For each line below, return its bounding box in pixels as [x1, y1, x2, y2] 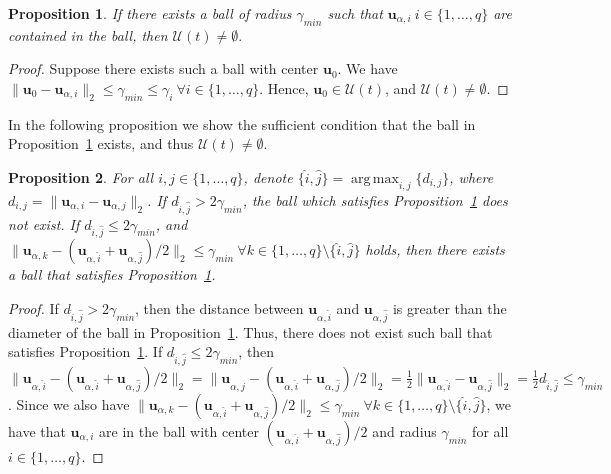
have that [8, 420, 66, 441]
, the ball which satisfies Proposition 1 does [242, 189, 508, 210]
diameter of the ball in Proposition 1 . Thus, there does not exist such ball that [8, 321, 493, 342]
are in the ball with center [99, 420, 259, 441]
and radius [372, 420, 437, 441]
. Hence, [259, 77, 309, 98]
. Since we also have [8, 393, 130, 414]
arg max [351, 171, 399, 186]
